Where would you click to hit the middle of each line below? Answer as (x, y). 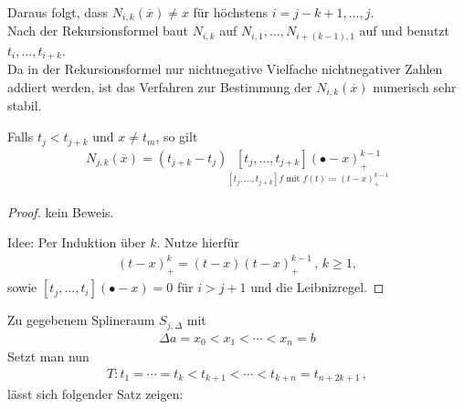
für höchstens (231, 12)
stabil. (25, 105)
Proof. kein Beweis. (61, 211)
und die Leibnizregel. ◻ (317, 287)
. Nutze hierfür (198, 242)
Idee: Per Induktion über (77, 242)
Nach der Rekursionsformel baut (98, 31)
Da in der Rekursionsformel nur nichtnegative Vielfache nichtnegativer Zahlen (225, 69)
